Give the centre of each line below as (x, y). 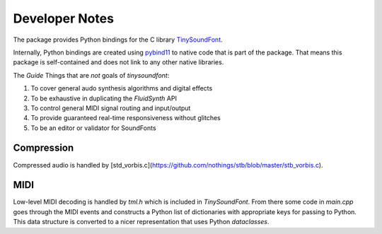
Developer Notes (64, 18)
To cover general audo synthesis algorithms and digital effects (122, 88)
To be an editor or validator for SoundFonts (93, 128)
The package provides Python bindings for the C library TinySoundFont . (118, 40)
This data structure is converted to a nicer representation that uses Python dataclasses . (141, 222)
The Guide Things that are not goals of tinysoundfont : (91, 75)
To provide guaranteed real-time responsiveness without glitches (126, 118)
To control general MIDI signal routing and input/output (111, 108)
